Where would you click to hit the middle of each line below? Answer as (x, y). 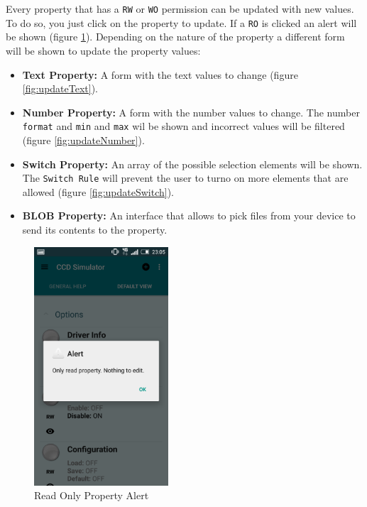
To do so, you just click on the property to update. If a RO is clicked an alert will (181, 22)
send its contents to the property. (95, 229)
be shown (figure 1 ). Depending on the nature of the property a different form (175, 37)
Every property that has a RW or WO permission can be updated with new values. (180, 9)
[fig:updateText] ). (60, 88)
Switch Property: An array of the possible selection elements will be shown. (192, 164)
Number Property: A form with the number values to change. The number (191, 112)
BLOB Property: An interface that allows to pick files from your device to (189, 216)
